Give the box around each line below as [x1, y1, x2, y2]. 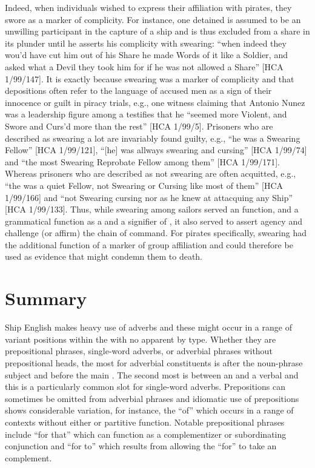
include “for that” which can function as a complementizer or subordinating [5, 427, 287, 440]
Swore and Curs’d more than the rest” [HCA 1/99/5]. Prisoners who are [5, 119, 273, 132]
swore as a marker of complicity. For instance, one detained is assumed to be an [5, 13, 301, 25]
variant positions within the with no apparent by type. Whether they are [5, 332, 276, 345]
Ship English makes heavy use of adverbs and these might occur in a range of [5, 321, 292, 334]
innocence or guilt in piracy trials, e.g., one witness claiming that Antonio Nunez [5, 96, 305, 108]
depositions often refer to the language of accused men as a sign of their [5, 84, 272, 97]
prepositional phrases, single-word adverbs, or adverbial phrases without [5, 344, 273, 357]
